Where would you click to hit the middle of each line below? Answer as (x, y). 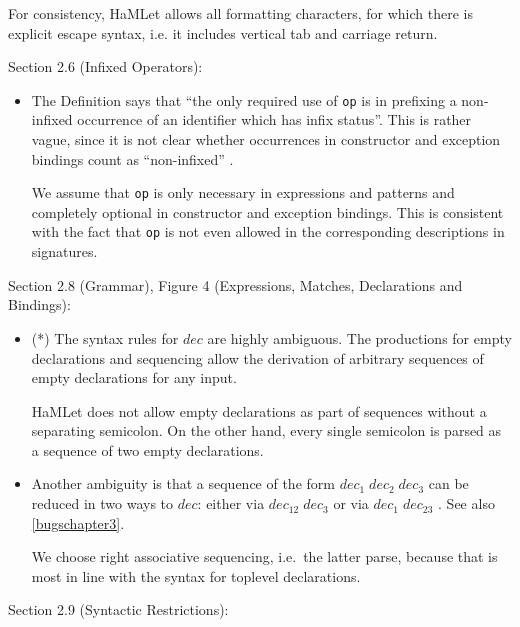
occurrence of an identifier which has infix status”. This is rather (274, 119)
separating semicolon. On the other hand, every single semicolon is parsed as (266, 430)
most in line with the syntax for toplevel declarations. (196, 575)
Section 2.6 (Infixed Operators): (105, 66)
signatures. (64, 251)
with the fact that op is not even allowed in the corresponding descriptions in (268, 231)
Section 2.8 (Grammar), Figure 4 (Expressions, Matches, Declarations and (235, 284)
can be (448, 483)
